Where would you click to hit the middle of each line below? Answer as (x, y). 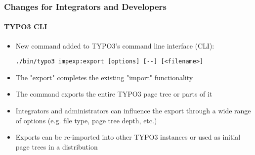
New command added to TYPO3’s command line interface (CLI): (115, 45)
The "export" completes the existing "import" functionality (104, 77)
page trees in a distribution (57, 146)
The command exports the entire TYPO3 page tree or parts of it (114, 94)
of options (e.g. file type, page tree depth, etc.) (86, 120)
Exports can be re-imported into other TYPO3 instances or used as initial (128, 137)
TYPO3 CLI (26, 26)
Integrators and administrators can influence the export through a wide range (133, 111)
